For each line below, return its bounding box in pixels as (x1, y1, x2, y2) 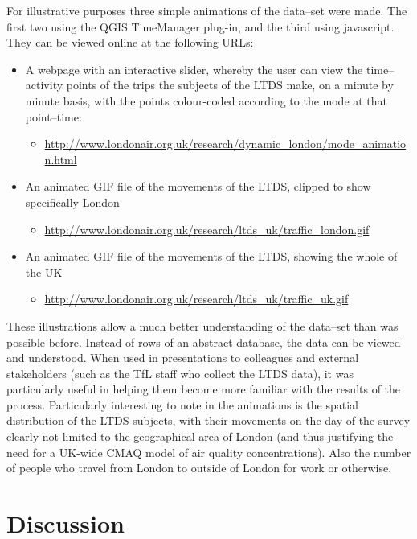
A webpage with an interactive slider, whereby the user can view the (25, 60, 363, 77)
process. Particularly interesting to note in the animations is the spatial (6, 396, 358, 413)
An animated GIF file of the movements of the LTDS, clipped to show (25, 178, 371, 195)
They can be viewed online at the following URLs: (6, 34, 254, 51)
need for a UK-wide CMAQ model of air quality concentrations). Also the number (6, 443, 411, 460)
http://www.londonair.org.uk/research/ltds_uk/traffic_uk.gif (44, 290, 349, 307)
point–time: (25, 108, 82, 125)
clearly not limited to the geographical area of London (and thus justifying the (6, 428, 394, 445)
